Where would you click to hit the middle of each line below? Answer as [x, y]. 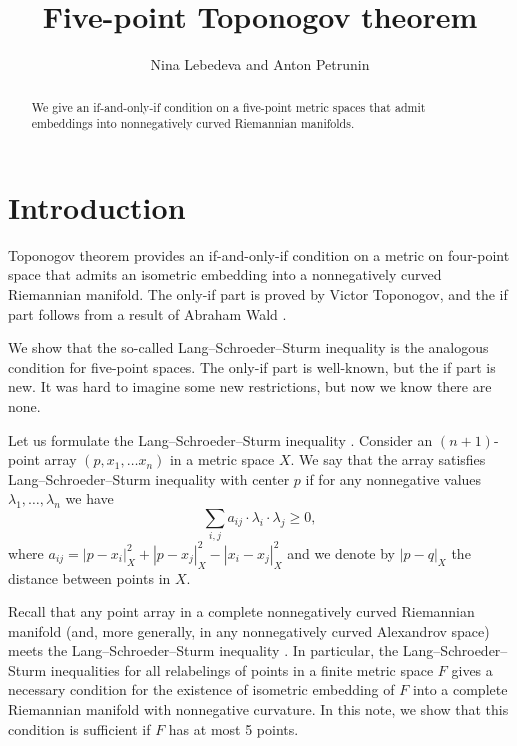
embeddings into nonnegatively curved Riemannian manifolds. [193, 123]
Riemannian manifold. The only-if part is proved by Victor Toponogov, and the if [258, 293]
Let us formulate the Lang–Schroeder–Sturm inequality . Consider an [220, 439]
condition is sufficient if [79, 728]
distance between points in [89, 577]
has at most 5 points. [233, 728]
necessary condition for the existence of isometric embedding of [201, 689]
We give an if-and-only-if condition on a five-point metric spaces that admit [228, 106]
